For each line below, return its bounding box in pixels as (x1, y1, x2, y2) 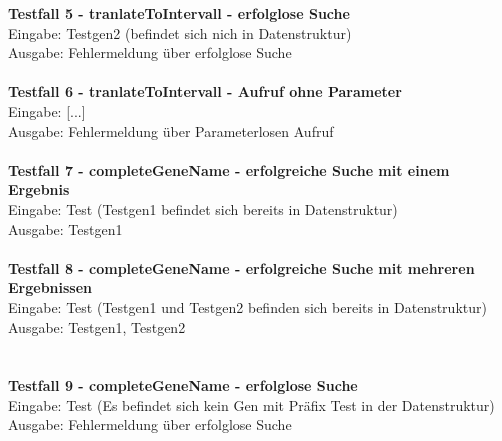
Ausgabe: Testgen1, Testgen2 (8, 316, 186, 337)
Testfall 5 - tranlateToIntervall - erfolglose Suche (8, 3, 350, 23)
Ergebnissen (8, 277, 93, 298)
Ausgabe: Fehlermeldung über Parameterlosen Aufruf (8, 120, 334, 141)
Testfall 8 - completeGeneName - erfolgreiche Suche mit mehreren (8, 257, 475, 278)
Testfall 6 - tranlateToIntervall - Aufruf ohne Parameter (8, 81, 402, 102)
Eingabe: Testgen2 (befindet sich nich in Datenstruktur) (8, 22, 352, 43)
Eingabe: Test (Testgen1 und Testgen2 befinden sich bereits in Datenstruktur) (8, 296, 487, 317)
